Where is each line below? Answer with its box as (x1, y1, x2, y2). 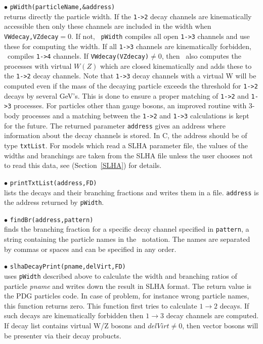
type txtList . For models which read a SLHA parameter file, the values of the (4, 140, 248, 150)
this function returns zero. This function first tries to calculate (4, 300, 197, 311)
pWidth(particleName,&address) (10, 4, 115, 11)
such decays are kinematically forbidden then (4, 310, 144, 321)
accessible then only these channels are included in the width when (4, 21, 211, 31)
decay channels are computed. (166, 310, 259, 321)
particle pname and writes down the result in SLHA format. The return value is (4, 280, 252, 291)
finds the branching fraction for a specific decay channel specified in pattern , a (4, 224, 249, 234)
